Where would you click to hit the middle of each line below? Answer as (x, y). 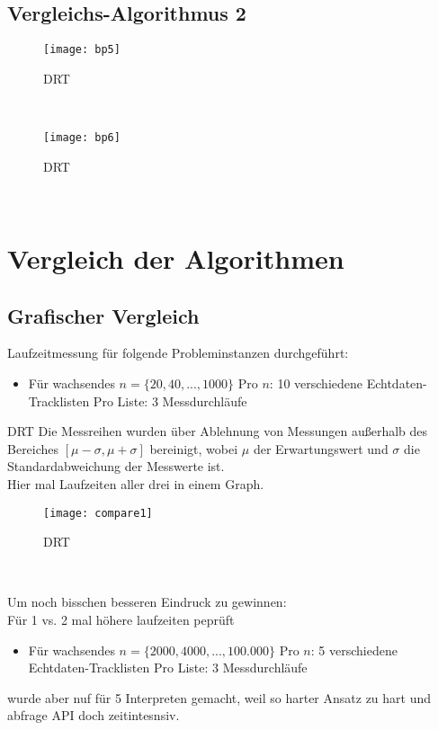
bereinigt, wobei (194, 448)
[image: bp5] (82, 50)
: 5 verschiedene (354, 650)
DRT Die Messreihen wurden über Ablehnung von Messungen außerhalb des (218, 431)
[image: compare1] (98, 513)
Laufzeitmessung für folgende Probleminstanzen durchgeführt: (178, 353)
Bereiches (33, 448)
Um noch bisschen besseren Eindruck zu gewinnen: (147, 602)
